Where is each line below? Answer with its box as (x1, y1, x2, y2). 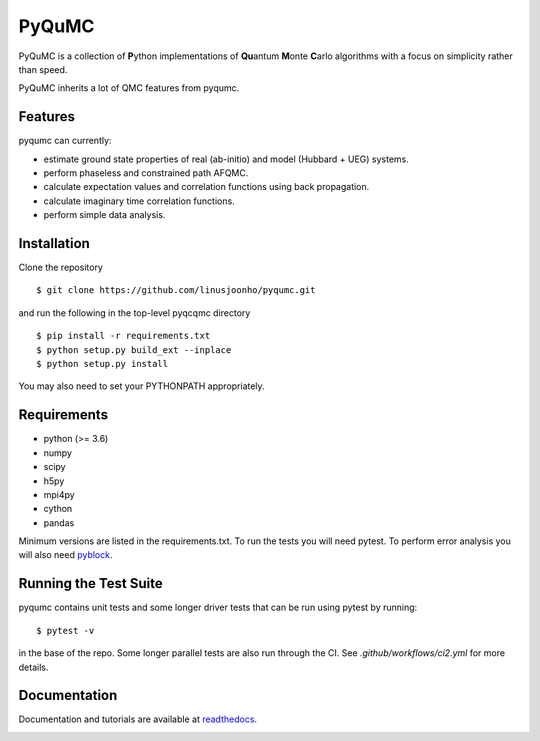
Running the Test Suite (18, 575, 164, 592)
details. (18, 661, 49, 673)
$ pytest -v (36, 625, 95, 636)
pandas (43, 516, 75, 529)
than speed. (18, 63, 68, 75)
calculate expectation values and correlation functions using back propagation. (43, 181, 370, 193)
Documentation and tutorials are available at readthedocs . (18, 713, 258, 725)
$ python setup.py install (36, 358, 169, 370)
